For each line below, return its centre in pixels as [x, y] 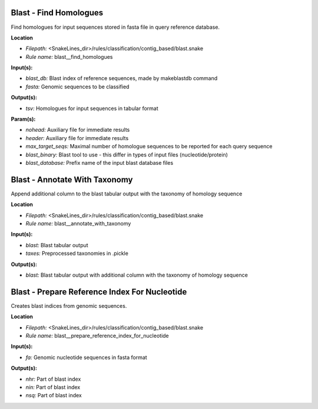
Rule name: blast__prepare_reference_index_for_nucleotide [97, 336]
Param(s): [23, 119]
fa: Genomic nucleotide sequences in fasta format [86, 357]
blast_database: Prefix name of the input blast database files [100, 162]
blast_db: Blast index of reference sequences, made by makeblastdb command [122, 78]
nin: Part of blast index [53, 387]
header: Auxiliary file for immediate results [77, 138]
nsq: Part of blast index [54, 395]
